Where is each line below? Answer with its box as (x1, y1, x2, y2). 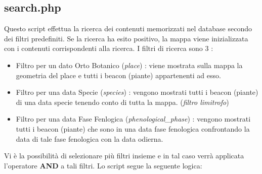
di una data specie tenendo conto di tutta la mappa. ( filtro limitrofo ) (16, 96, 229, 107)
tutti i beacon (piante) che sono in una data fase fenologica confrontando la (16, 123, 250, 134)
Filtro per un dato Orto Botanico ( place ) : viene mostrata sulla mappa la (16, 60, 243, 70)
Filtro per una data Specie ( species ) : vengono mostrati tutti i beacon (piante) (16, 87, 258, 97)
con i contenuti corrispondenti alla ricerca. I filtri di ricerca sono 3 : (4, 43, 213, 53)
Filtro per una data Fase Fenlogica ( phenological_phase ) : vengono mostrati (16, 113, 251, 124)
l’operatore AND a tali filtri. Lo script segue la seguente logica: (4, 160, 202, 170)
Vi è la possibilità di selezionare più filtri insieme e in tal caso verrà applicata (4, 150, 244, 161)
